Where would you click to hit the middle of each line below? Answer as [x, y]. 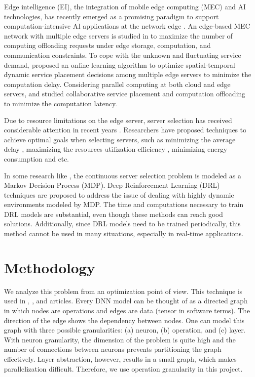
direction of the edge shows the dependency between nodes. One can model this [124, 320]
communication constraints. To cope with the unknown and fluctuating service [123, 55]
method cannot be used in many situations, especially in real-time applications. [124, 233]
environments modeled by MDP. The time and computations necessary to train [124, 204]
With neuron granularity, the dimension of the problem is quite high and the [120, 339]
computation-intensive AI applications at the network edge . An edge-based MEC [127, 26]
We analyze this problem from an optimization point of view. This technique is [123, 291]
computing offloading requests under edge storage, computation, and [108, 45]
